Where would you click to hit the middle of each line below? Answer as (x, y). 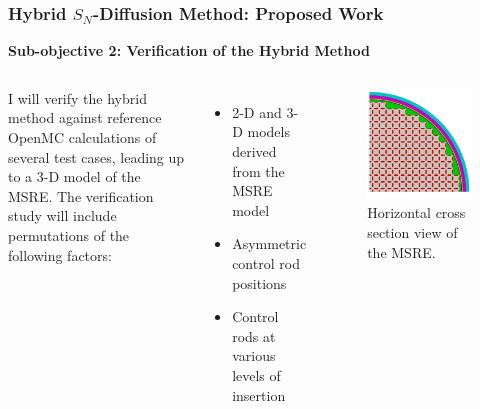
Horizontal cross (416, 212)
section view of (412, 232)
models (268, 131)
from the (258, 170)
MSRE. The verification (81, 195)
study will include (62, 215)
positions (259, 282)
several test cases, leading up (96, 156)
